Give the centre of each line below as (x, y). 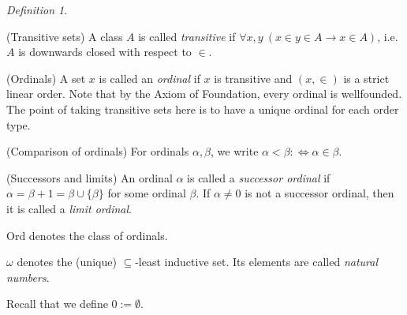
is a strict (366, 78)
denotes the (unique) (67, 262)
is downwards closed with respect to (105, 52)
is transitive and (253, 78)
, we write (235, 151)
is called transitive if (187, 36)
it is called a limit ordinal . (69, 208)
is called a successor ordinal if (259, 177)
